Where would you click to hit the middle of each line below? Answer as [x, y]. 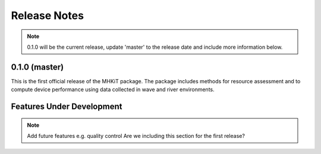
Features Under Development [67, 107]
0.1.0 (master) [37, 67]
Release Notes [48, 15]
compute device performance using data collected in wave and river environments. [113, 90]
